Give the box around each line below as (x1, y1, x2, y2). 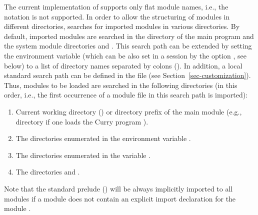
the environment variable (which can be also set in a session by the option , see (4, 50, 247, 60)
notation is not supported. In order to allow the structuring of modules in (4, 11, 230, 21)
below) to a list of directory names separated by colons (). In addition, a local (4, 60, 242, 70)
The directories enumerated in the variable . (15, 149, 151, 160)
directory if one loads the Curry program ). (15, 116, 148, 126)
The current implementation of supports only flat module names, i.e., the (4, 1, 228, 11)
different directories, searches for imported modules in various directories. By (4, 21, 240, 31)
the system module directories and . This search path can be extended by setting (4, 40, 252, 51)
